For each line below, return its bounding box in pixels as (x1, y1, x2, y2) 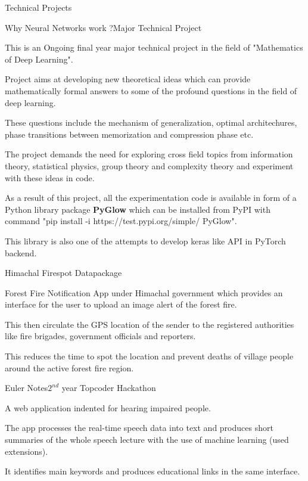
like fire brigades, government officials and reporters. (5, 330, 196, 342)
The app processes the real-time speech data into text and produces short (5, 421, 273, 434)
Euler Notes (5, 381, 48, 394)
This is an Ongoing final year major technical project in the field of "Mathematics (5, 41, 303, 54)
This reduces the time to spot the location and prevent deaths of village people (5, 350, 294, 362)
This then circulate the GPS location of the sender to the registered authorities (5, 318, 294, 330)
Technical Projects (5, 1, 72, 13)
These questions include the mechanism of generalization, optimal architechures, (5, 116, 297, 129)
